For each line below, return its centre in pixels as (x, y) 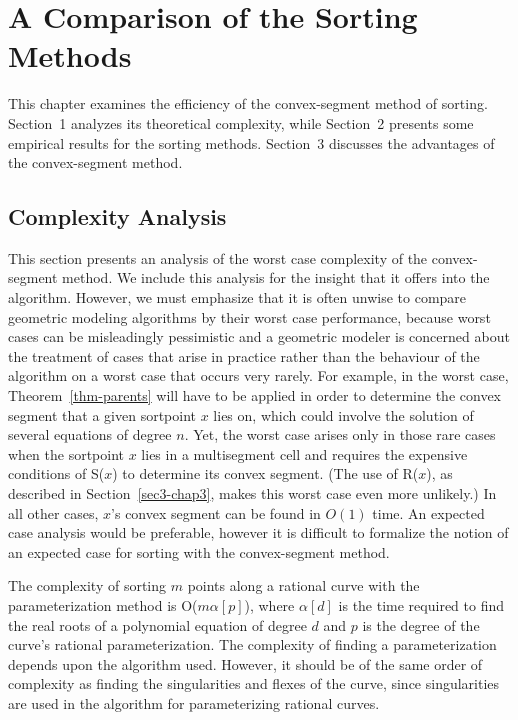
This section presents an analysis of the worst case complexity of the (218, 257)
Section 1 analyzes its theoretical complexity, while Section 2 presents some (241, 122)
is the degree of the (421, 624)
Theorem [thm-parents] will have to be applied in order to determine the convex (254, 395)
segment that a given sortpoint (102, 414)
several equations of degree (90, 434)
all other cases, (53, 512)
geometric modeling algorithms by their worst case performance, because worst (249, 316)
